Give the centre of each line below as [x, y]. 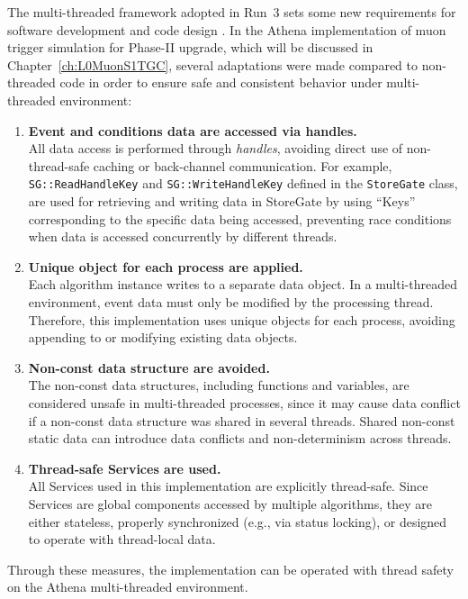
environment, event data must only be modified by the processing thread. [231, 301]
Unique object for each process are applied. [166, 266]
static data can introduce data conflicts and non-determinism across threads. [240, 438]
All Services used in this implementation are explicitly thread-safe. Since [228, 486]
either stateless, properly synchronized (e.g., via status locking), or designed [238, 521]
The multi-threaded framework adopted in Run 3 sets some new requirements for [232, 12]
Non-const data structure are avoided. [149, 367]
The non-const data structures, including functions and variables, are [219, 385]
